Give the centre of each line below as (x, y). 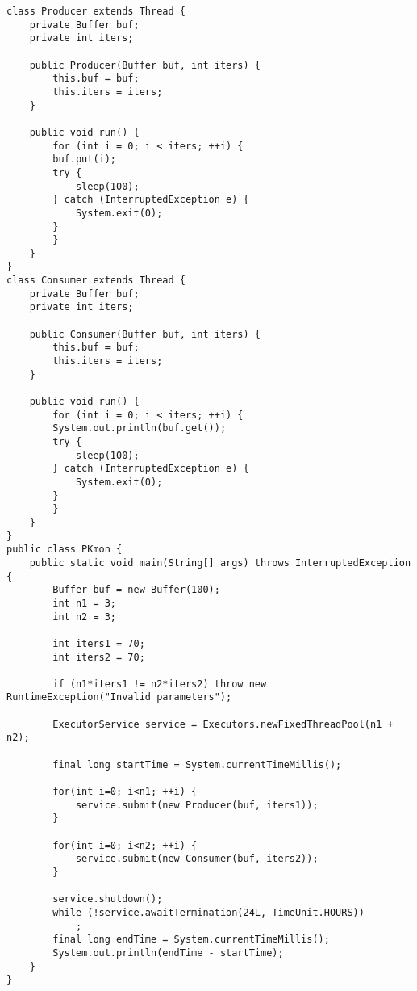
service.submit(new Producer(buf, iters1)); (197, 805)
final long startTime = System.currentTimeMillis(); (197, 764)
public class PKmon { (65, 550)
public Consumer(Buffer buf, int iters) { (145, 334)
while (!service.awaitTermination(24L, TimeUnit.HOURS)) (208, 912)
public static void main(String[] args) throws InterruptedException (220, 563)
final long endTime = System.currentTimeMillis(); (191, 940)
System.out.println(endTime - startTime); (168, 953)
